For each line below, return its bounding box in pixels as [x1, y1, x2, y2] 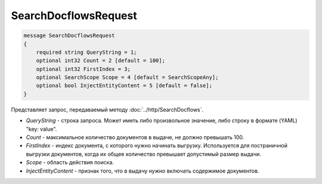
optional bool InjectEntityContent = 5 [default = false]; [36, 82, 213, 89]
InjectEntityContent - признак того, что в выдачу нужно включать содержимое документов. [26, 167, 259, 174]
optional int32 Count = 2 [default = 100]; [36, 57, 165, 64]
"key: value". [26, 125, 57, 133]
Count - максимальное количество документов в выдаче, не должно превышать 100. [26, 134, 244, 141]
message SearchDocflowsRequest [23, 32, 116, 39]
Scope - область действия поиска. [26, 159, 114, 166]
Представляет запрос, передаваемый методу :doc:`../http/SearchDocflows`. [11, 106, 204, 113]
